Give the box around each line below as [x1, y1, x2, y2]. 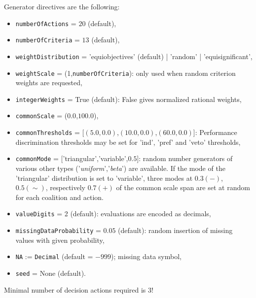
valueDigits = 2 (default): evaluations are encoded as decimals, [15, 208, 211, 219]
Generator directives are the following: [4, 1, 120, 11]
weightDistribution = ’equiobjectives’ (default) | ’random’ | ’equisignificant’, [15, 51, 253, 61]
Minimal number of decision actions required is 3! [4, 284, 153, 295]
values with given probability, [15, 234, 105, 245]
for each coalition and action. [15, 192, 104, 202]
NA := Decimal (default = [15, 251, 93, 262]
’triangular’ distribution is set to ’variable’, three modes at [15, 172, 193, 183]
